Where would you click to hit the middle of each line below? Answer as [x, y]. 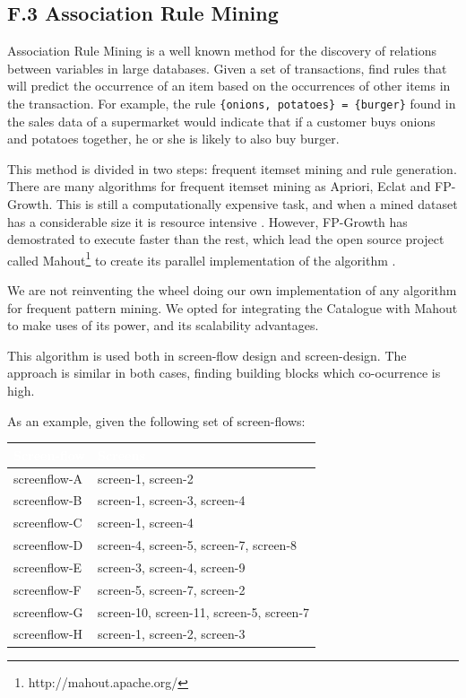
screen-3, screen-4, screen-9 [171, 567]
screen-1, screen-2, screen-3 [171, 634]
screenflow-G [48, 611]
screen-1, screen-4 [145, 523]
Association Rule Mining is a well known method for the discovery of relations [222, 51]
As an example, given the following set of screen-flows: [156, 420]
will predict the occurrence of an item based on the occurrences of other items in [229, 86]
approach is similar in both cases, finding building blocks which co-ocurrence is [224, 373]
